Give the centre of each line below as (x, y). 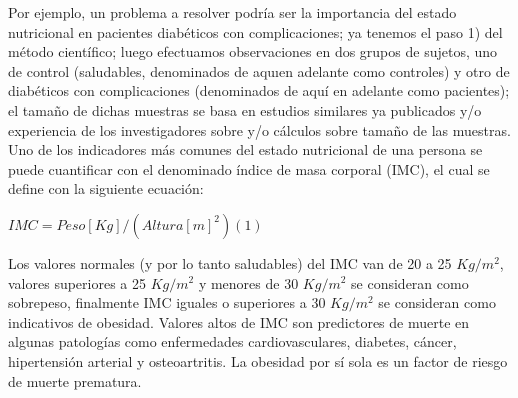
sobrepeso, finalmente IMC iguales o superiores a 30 (167, 302)
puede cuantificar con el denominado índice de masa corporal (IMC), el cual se (249, 168)
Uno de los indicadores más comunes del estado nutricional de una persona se (245, 149)
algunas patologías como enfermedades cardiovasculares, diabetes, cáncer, (232, 341)
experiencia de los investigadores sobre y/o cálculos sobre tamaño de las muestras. (259, 129)
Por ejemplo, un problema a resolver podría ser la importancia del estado (232, 12)
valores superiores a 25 (77, 282)
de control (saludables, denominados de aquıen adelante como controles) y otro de (259, 70)
